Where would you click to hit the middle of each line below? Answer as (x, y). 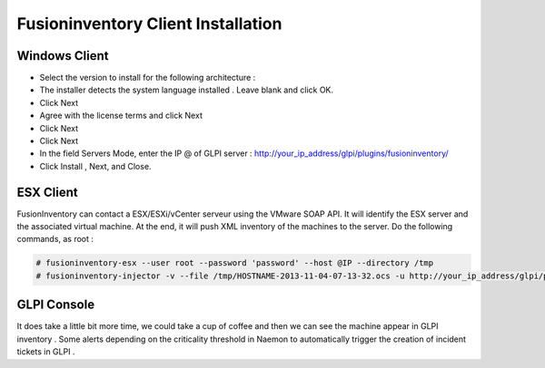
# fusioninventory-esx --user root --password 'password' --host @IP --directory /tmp (235, 263)
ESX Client (47, 192)
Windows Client (63, 56)
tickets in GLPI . (46, 352)
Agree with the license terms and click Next (121, 116)
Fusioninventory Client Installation (149, 24)
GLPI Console (56, 305)
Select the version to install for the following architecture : (148, 78)
